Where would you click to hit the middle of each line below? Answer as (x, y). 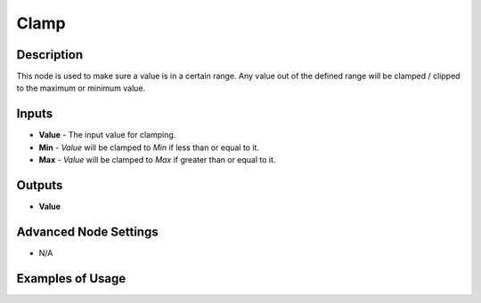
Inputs (35, 114)
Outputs (40, 185)
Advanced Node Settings (88, 231)
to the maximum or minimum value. (81, 88)
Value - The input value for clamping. (107, 135)
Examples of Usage (71, 279)
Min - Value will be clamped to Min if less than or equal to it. (149, 148)
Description (50, 55)
